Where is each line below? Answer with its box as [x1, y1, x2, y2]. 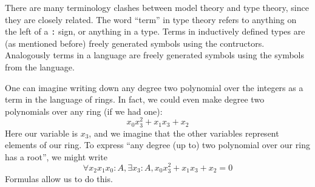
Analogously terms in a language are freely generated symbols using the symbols [5, 49, 305, 61]
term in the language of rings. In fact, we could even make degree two [5, 93, 265, 106]
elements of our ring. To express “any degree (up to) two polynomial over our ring [5, 138, 310, 151]
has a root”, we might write [5, 150, 107, 163]
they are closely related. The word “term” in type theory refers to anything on [5, 13, 297, 25]
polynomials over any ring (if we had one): [5, 104, 163, 117]
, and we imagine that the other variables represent [89, 126, 279, 139]
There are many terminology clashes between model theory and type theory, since [5, 1, 309, 13]
